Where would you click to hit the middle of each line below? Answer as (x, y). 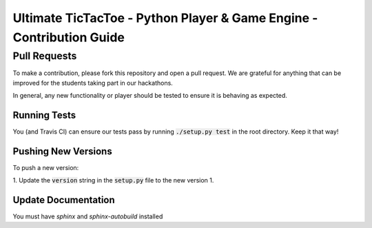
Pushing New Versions (63, 151)
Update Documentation (64, 200)
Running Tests (44, 115)
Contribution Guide (69, 37)
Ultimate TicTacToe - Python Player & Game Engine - (165, 18)
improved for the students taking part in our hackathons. (93, 83)
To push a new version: (46, 167)
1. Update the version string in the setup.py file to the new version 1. (113, 180)
